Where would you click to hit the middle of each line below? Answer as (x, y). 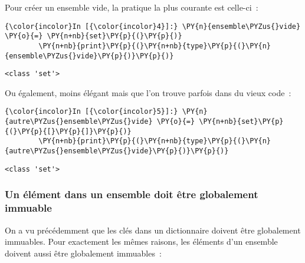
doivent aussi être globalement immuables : (83, 253)
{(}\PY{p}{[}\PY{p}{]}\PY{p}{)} (68, 131)
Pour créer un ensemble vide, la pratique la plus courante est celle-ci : (132, 7)
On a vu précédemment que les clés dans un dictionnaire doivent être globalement (153, 230)
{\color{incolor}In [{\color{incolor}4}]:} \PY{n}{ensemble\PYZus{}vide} (153, 26)
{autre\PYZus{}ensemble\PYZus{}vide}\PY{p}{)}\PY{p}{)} (117, 151)
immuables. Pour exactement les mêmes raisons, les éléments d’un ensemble (141, 241)
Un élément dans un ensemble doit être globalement (132, 194)
